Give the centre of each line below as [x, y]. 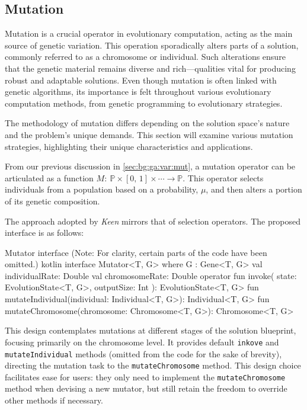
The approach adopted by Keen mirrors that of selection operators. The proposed [153, 221]
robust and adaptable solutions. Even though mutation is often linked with [141, 80]
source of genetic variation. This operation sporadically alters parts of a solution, [152, 45]
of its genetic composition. [52, 201]
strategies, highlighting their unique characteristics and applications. [129, 146]
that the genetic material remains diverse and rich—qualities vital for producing [150, 68]
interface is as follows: [44, 233]
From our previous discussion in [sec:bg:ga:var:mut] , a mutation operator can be [150, 166]
